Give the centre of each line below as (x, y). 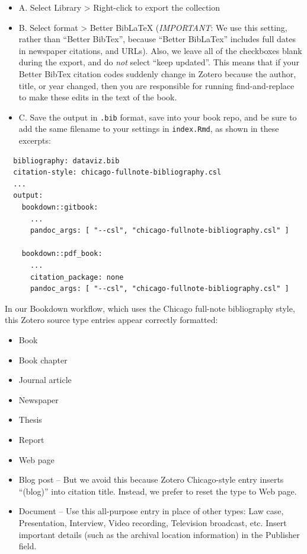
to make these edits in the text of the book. (98, 97)
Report (31, 439)
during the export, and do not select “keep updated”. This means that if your (159, 62)
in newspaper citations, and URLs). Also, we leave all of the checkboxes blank (160, 50)
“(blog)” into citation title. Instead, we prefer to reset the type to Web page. (158, 491)
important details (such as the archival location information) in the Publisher (159, 534)
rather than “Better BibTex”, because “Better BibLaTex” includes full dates (157, 39)
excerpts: (35, 140)
